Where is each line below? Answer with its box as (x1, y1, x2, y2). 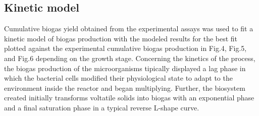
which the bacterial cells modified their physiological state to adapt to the (4, 73, 233, 83)
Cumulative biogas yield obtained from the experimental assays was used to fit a (4, 23, 253, 34)
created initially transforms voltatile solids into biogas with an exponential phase (4, 92, 254, 103)
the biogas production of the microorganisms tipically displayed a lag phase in (4, 63, 246, 73)
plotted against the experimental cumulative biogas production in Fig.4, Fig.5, (4, 43, 247, 53)
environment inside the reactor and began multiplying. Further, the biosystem (4, 82, 245, 93)
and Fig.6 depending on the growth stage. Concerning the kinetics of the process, (4, 52, 255, 63)
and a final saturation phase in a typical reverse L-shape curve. (4, 102, 199, 112)
